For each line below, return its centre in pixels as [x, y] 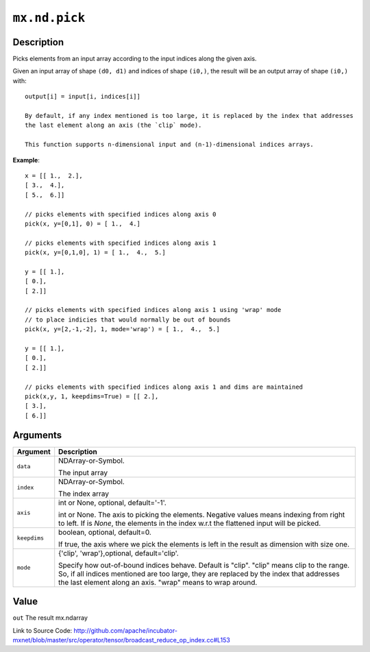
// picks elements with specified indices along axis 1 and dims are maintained [164, 387]
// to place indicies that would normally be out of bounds [128, 319]
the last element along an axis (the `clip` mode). [113, 125]
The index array [84, 494]
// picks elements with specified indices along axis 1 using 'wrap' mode [153, 310]
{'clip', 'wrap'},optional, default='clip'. [119, 553]
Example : [26, 160]
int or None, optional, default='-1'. [113, 503]
